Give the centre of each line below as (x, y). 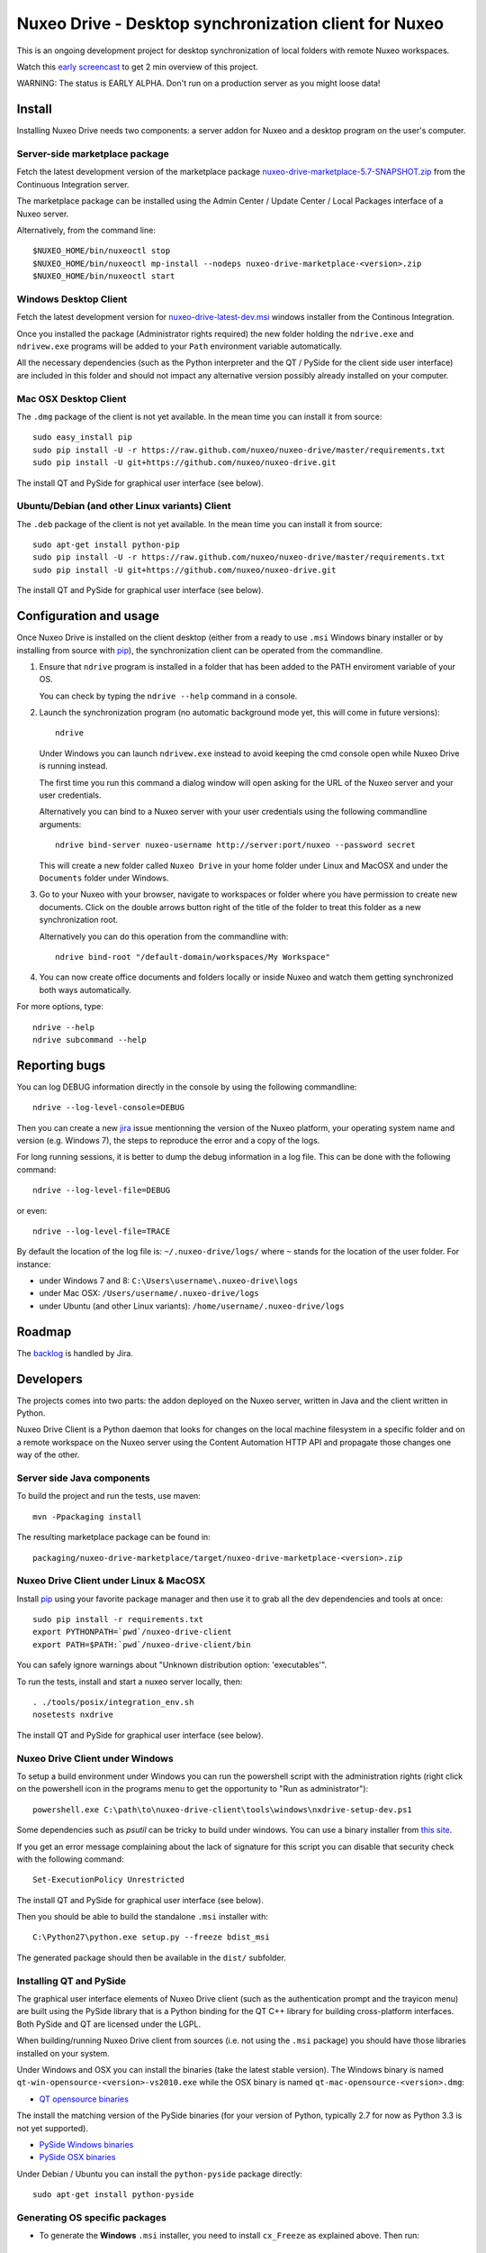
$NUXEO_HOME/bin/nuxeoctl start (104, 276)
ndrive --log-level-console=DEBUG (108, 1108)
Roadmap (44, 1332)
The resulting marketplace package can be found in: (113, 1537)
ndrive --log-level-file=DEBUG (102, 1190)
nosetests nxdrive (73, 1715)
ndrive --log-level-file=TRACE (102, 1231)
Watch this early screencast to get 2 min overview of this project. (137, 67)
